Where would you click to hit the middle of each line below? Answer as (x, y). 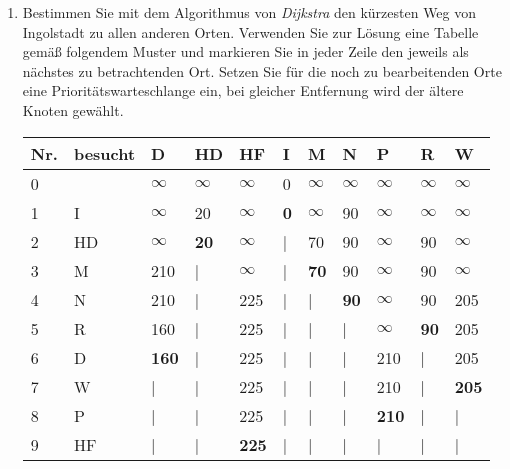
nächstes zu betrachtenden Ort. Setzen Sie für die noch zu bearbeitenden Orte (262, 70)
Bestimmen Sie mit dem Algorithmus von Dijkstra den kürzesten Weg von (249, 12)
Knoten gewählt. (73, 109)
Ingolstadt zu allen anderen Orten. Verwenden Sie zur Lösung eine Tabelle (250, 31)
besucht (104, 153)
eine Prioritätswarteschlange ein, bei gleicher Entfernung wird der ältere (243, 90)
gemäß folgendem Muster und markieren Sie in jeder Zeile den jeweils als (245, 51)
